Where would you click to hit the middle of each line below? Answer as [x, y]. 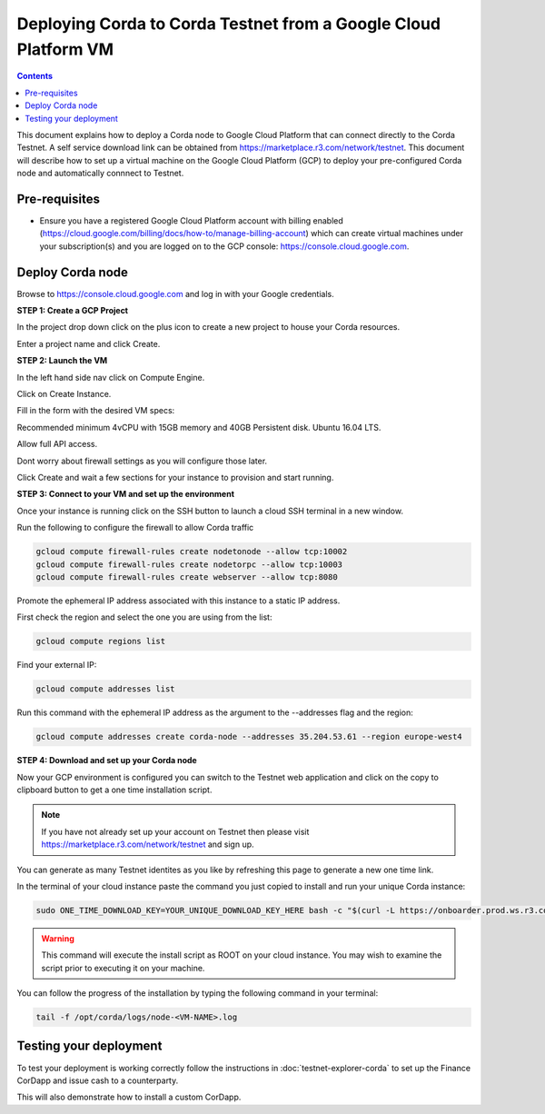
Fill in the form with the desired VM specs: [96, 411]
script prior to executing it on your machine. [123, 968]
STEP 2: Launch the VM [62, 361]
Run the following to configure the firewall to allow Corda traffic [135, 528]
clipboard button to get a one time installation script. [114, 790]
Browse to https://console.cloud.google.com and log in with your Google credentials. [176, 293]
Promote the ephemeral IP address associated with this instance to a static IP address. [178, 601]
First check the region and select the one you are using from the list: [144, 617]
